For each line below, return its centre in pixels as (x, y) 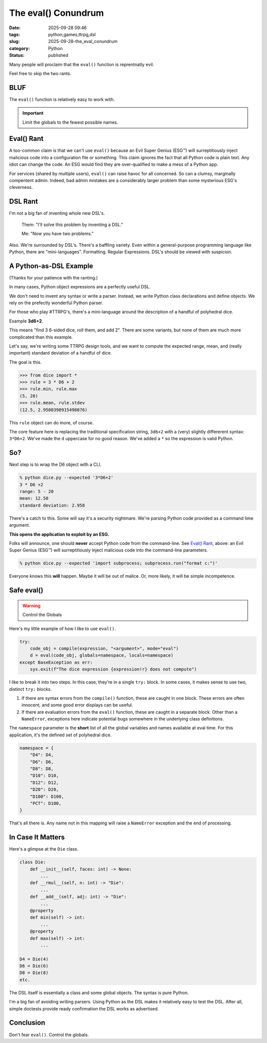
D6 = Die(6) (34, 966)
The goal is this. (25, 362)
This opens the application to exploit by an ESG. (59, 534)
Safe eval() (26, 590)
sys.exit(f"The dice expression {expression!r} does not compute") (113, 669)
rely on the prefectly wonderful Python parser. (56, 303)
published (58, 55)
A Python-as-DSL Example (51, 266)
